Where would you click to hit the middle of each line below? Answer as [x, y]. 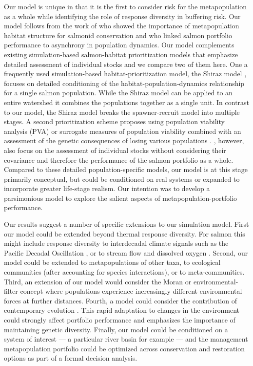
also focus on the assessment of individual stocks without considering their [115, 150]
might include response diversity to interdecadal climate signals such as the [116, 243]
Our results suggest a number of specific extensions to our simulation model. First [126, 224]
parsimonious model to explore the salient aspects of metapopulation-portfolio [121, 198]
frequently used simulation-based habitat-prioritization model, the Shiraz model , [125, 74]
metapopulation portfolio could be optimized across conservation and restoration [125, 348]
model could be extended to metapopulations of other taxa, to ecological [112, 262]
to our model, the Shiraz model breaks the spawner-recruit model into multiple [122, 112]
